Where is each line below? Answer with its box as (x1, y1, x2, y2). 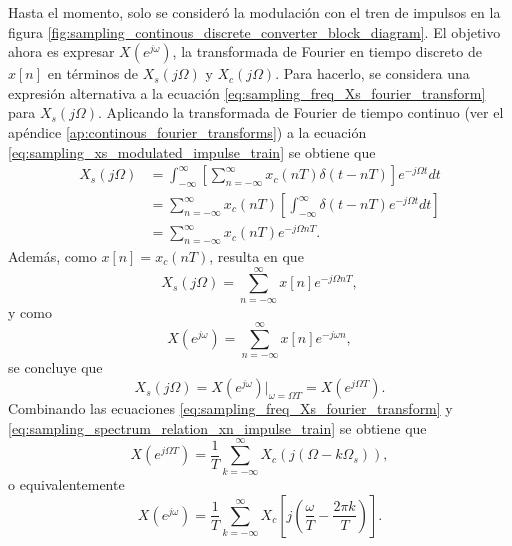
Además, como (8, 245, 97, 266)
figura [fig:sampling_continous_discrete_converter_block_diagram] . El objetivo (8, 21, 501, 42)
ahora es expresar (8, 41, 115, 62)
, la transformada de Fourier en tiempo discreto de (172, 41, 482, 62)
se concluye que (8, 357, 103, 378)
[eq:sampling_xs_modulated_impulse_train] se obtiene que (8, 141, 376, 162)
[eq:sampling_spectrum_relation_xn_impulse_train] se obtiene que (8, 417, 427, 438)
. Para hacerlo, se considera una (275, 63, 470, 84)
